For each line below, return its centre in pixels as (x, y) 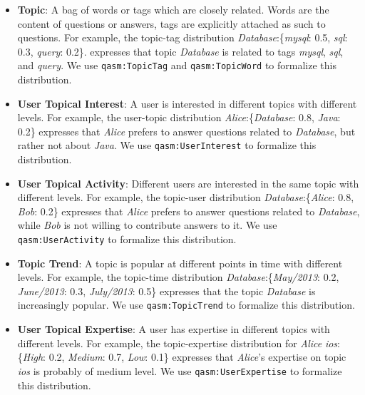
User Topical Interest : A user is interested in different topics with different (187, 103)
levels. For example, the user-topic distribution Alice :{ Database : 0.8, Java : (179, 117)
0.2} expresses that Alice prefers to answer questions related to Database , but (186, 131)
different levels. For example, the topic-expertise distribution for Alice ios (178, 343)
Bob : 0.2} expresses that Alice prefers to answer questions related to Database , (189, 211)
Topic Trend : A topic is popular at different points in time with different (180, 263)
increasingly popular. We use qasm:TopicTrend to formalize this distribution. (186, 305)
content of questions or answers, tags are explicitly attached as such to (171, 23)
